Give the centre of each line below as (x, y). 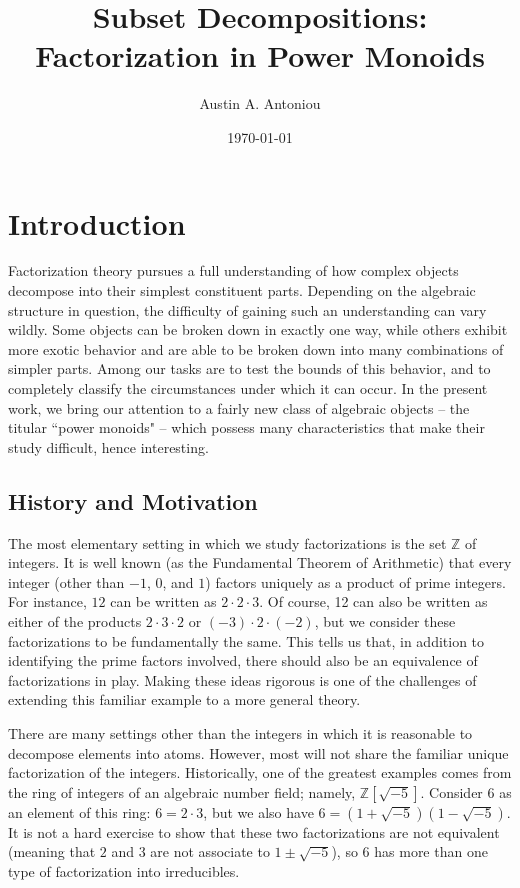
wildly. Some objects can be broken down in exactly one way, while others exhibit (258, 329)
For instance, (47, 601)
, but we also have (258, 811)
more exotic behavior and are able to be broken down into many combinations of (256, 348)
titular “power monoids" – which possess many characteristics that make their (246, 427)
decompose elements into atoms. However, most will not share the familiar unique (258, 752)
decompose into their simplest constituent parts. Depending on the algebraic (242, 290)
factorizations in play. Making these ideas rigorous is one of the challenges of (242, 679)
